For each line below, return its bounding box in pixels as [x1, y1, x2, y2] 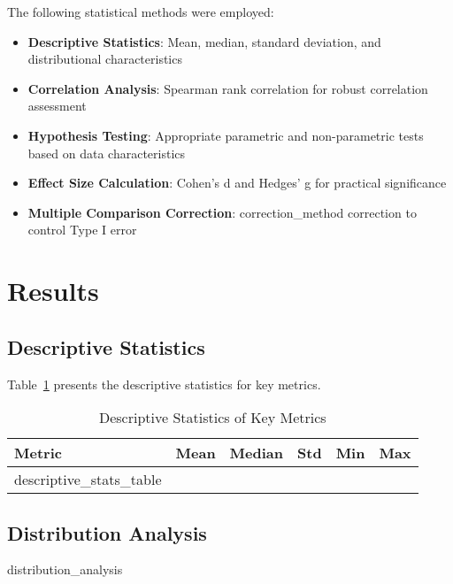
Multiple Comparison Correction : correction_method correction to [27, 203, 417, 221]
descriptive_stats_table [14, 469, 162, 490]
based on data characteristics [27, 143, 186, 162]
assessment [27, 96, 87, 115]
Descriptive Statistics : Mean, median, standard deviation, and [27, 32, 381, 50]
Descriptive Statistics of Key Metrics [98, 407, 326, 428]
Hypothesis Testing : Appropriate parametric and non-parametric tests [27, 126, 424, 144]
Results [7, 273, 99, 309]
